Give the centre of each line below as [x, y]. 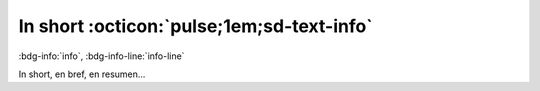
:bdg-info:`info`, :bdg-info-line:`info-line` [101, 56]
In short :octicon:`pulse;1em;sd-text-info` [196, 26]
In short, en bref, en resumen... [82, 74]
